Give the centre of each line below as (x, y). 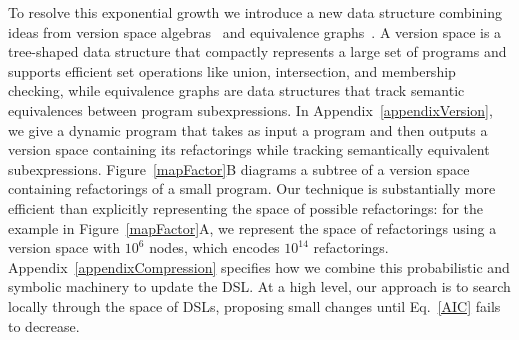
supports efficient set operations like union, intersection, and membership (232, 70)
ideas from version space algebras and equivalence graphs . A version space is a (255, 31)
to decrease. (44, 325)
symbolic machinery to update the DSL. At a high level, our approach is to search (259, 286)
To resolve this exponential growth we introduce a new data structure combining (255, 12)
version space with (64, 247)
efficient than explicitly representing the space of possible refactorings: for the (246, 207)
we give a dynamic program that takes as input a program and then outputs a (248, 129)
